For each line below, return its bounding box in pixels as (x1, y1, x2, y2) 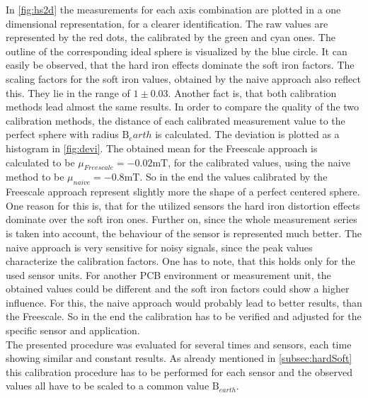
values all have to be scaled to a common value (6, 378, 209, 393)
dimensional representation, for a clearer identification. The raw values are (6, 16, 328, 30)
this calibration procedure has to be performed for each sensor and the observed (6, 364, 352, 379)
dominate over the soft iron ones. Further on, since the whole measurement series (6, 212, 357, 227)
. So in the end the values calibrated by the (139, 169, 328, 184)
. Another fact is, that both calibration (168, 85, 337, 100)
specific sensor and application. (6, 323, 140, 338)
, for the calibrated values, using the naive (168, 154, 350, 169)
